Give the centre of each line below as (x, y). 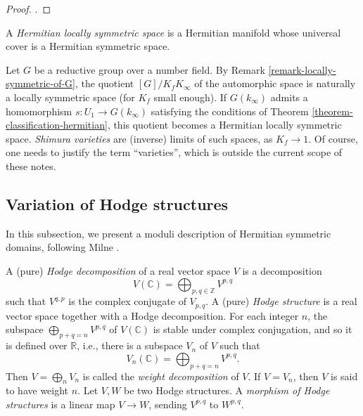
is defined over (37, 345)
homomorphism (39, 111)
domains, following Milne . (63, 247)
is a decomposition (282, 270)
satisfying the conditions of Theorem (230, 111)
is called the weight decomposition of (161, 376)
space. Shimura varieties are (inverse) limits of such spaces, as (139, 138)
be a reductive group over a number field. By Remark (149, 69)
